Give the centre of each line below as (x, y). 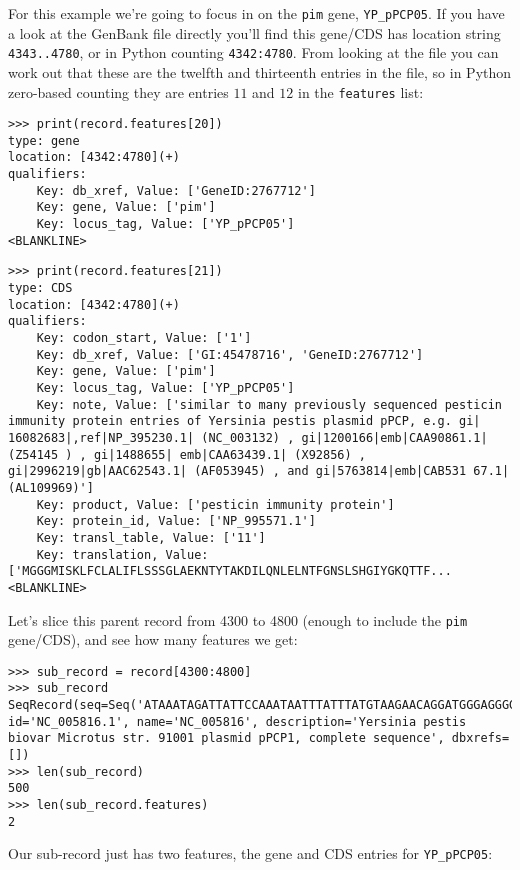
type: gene (44, 140)
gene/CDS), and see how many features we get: (153, 639)
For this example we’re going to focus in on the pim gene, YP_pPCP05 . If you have (256, 13)
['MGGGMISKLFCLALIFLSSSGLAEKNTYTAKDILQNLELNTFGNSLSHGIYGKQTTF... (230, 571)
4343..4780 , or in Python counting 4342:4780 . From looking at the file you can (253, 52)
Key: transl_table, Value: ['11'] (151, 537)
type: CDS (40, 288)
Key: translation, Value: (122, 554)
